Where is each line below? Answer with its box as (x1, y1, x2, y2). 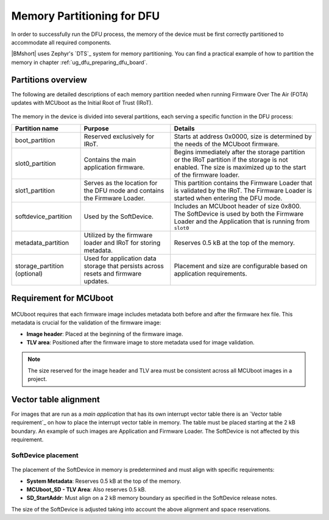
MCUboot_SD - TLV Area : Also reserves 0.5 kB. (26, 485, 146, 493)
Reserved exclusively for (83, 132, 155, 140)
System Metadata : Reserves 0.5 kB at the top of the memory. (26, 477, 182, 485)
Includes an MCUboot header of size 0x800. (174, 202, 302, 210)
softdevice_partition (15, 212, 73, 221)
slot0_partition (15, 159, 56, 168)
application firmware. (83, 163, 145, 171)
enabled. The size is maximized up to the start (174, 163, 306, 171)
